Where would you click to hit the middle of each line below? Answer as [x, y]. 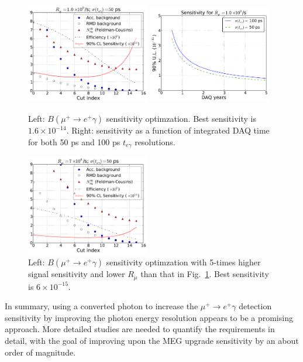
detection [255, 306]
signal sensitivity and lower [77, 274]
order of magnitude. [40, 352]
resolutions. [155, 141]
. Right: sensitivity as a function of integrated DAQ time [168, 130]
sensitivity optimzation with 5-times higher [183, 262]
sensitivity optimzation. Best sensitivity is [181, 119]
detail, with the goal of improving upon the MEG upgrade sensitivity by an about [152, 341]
